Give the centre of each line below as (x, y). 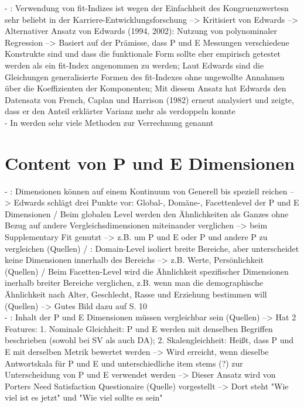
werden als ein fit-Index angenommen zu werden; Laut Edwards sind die (134, 65)
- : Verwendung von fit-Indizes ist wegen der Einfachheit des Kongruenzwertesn (147, 8)
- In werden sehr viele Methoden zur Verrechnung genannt (109, 122)
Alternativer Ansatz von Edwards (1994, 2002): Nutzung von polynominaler (141, 31)
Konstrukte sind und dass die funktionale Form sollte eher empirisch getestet (143, 54)
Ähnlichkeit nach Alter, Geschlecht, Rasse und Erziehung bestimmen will (136, 294)
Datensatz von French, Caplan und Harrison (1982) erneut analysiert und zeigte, (149, 99)
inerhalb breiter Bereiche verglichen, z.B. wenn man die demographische (134, 283)
